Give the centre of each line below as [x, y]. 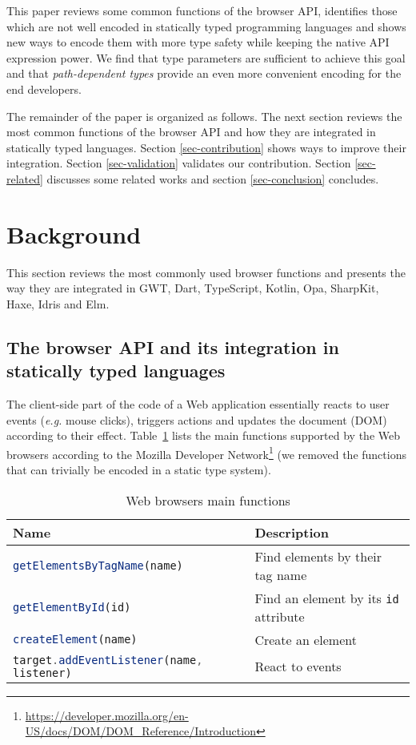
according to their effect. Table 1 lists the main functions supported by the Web [203, 435]
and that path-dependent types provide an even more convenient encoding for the [204, 73]
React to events [298, 666]
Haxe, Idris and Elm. [58, 303]
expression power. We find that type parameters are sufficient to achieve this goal [206, 57]
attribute [280, 616]
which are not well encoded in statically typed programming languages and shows [206, 26]
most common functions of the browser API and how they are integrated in [191, 132]
